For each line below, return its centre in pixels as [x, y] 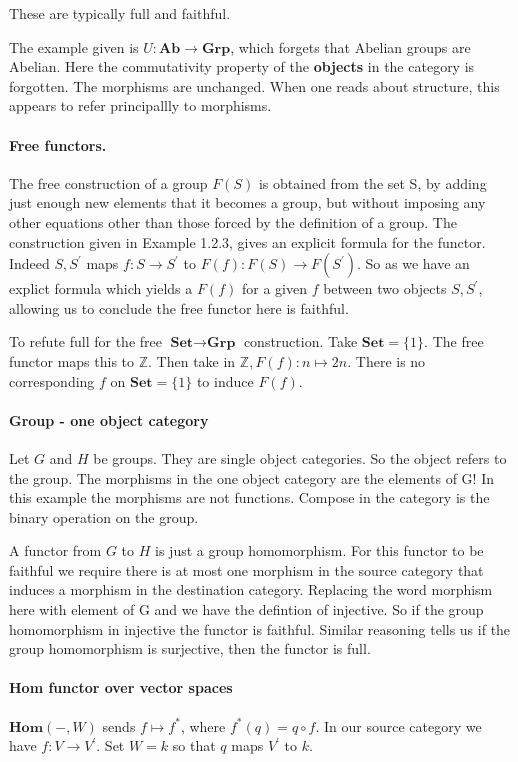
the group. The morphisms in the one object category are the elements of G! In [252, 477]
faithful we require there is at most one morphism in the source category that [246, 569]
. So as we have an [413, 263]
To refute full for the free [85, 341]
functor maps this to [72, 360]
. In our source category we [398, 725]
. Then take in [192, 360]
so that [194, 745]
